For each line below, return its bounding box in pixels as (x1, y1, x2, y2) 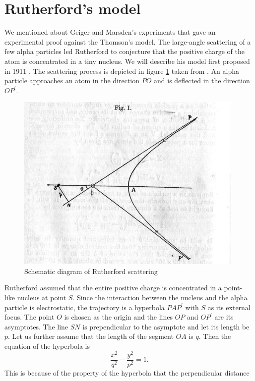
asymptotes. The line (4, 321, 68, 331)
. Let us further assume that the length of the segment (8, 331, 174, 341)
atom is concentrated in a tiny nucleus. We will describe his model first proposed (4, 55, 250, 66)
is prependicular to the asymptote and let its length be (82, 321, 250, 331)
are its (214, 312, 234, 322)
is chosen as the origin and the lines (64, 312, 173, 322)
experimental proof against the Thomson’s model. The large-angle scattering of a (4, 36, 251, 47)
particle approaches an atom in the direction (4, 75, 140, 86)
